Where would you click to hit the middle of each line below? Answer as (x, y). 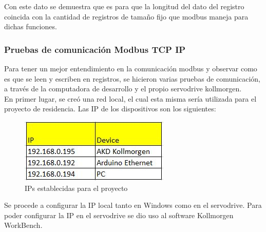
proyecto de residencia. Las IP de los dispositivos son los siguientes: (110, 109)
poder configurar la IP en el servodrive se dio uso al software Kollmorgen (119, 215)
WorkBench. (23, 225)
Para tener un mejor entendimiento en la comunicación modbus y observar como (131, 68)
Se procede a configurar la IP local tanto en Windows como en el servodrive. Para (133, 205)
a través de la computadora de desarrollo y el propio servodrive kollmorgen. (123, 89)
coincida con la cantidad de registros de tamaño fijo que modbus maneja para (126, 16)
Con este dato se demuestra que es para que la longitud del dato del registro (124, 6)
